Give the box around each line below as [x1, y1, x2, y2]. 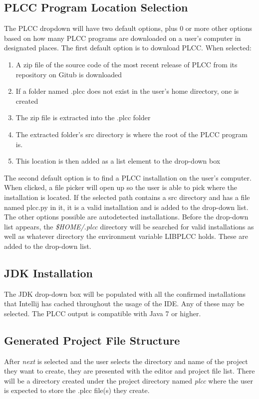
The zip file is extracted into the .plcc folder [15, 112, 151, 123]
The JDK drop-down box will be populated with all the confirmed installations [4, 288, 246, 299]
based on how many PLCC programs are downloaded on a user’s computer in [4, 32, 241, 43]
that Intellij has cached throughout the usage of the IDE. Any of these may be [4, 298, 245, 309]
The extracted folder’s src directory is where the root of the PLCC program [15, 129, 248, 139]
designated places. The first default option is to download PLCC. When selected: [4, 42, 252, 53]
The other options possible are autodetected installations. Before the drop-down [4, 211, 249, 222]
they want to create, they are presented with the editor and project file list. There [4, 366, 255, 376]
